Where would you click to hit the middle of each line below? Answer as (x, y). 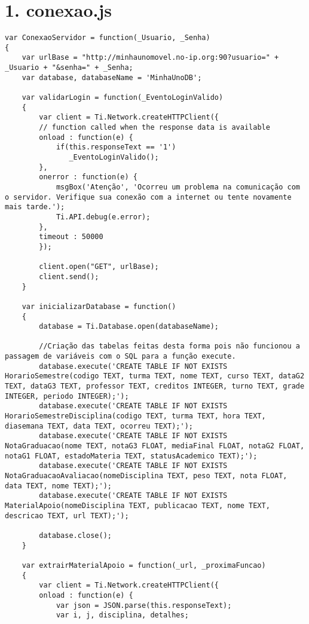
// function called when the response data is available (154, 128)
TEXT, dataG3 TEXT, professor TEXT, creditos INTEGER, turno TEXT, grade (155, 386)
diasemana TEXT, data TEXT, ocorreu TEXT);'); (99, 426)
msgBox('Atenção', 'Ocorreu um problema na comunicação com (178, 187)
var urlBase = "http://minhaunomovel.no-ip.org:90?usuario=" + (150, 58)
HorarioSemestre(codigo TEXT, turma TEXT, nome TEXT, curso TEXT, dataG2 (155, 376)
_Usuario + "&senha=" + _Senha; (69, 68)
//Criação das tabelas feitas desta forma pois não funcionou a (169, 346)
